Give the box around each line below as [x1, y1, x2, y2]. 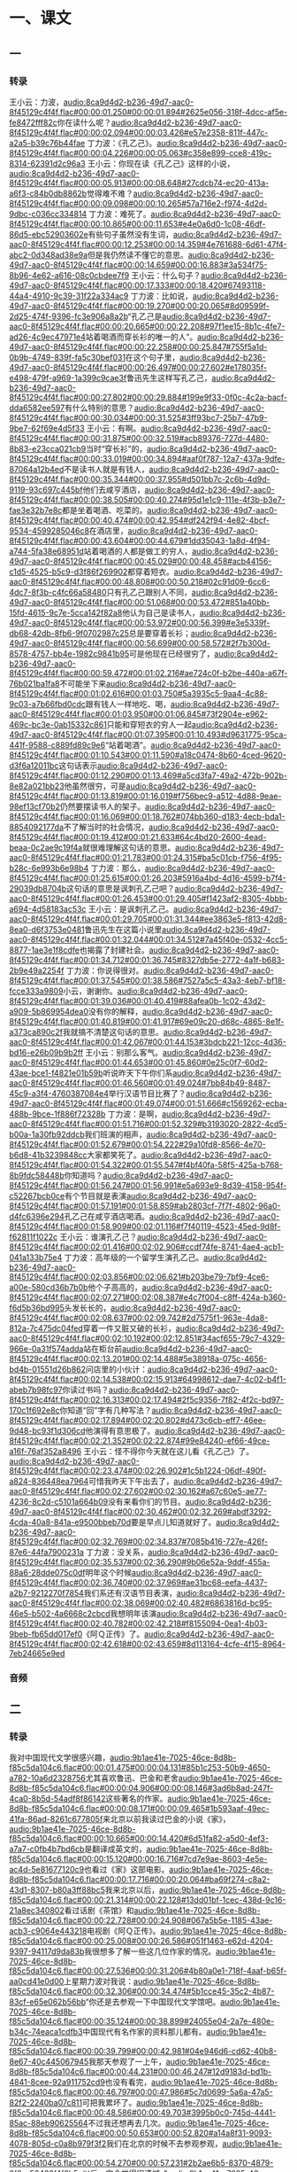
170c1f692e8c [9, 1405, 60, 1415]
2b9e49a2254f [9, 965, 65, 976]
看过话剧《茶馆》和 [64, 1905, 134, 1916]
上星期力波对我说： [63, 1976, 134, 1987]
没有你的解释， [88, 1006, 143, 1016]
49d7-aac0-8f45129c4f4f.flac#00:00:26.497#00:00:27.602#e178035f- [9, 362, 268, 372]
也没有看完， [104, 2077, 152, 2088]
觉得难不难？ [87, 188, 134, 199]
